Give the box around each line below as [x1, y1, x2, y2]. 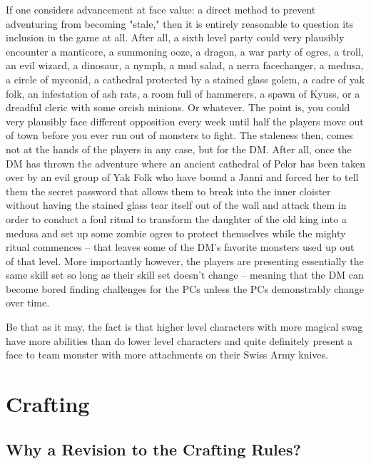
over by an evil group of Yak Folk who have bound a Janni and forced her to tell [6, 170, 359, 185]
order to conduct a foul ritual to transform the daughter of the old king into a [6, 211, 347, 226]
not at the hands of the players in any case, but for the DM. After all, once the [6, 141, 352, 156]
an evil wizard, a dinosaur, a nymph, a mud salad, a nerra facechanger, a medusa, [6, 58, 364, 73]
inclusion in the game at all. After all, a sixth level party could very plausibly [6, 30, 345, 45]
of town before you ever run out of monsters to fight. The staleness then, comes [6, 128, 353, 143]
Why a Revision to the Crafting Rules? [6, 438, 301, 460]
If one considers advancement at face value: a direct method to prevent [6, 2, 316, 16]
